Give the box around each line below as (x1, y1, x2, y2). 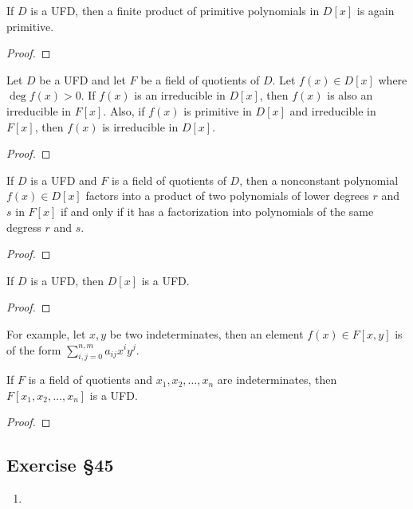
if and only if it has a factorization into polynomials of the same (60, 202, 374, 219)
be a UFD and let (39, 71, 126, 88)
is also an (327, 87, 373, 104)
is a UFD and (30, 171, 97, 188)
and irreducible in (289, 102, 376, 119)
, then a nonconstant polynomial (239, 171, 399, 188)
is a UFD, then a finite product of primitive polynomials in (30, 2, 320, 18)
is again (356, 2, 395, 18)
